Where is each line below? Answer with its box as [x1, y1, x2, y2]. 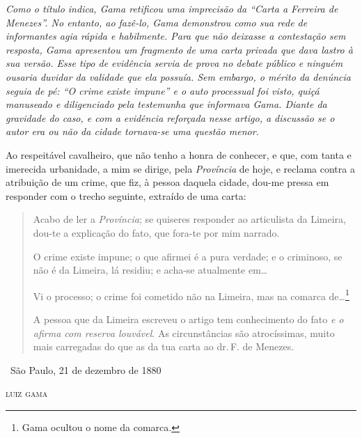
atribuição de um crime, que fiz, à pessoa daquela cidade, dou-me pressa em [6, 175, 329, 189]
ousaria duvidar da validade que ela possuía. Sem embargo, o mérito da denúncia [6, 69, 351, 84]
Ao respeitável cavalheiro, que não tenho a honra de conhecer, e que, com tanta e [6, 147, 352, 162]
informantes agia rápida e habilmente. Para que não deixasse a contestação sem [6, 29, 346, 43]
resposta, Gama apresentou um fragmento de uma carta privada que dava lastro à [6, 42, 353, 56]
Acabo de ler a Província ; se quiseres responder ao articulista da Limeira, [33, 212, 346, 226]
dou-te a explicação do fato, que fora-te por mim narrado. [33, 225, 280, 240]
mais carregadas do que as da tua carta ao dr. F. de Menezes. [33, 339, 294, 354]
